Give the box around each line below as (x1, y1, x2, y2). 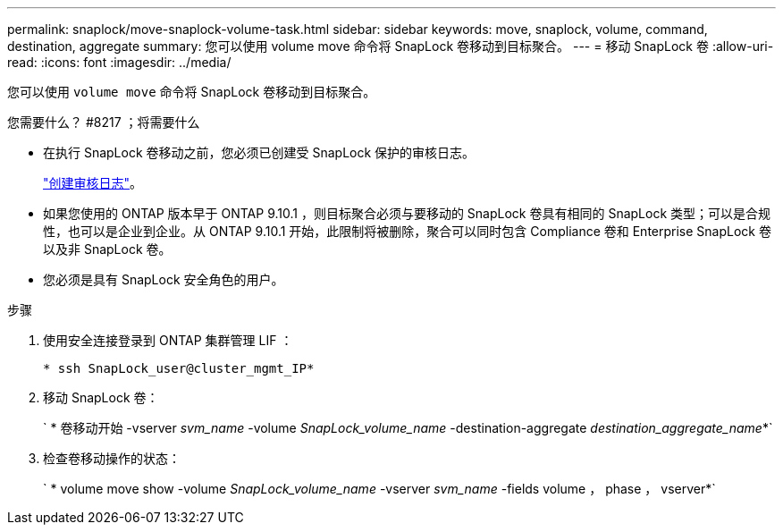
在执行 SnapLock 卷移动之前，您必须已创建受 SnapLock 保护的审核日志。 (43, 145, 476, 160)
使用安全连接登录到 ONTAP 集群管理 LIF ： (43, 333, 293, 348)
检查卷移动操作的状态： (43, 451, 181, 466)
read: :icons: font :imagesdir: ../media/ (7, 55, 232, 70)
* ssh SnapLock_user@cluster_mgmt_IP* (43, 361, 315, 376)
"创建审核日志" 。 (43, 175, 143, 190)
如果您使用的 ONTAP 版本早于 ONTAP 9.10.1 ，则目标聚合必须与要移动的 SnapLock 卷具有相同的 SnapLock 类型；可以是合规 (43, 206, 771, 221)
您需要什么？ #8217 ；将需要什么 (7, 114, 200, 130)
